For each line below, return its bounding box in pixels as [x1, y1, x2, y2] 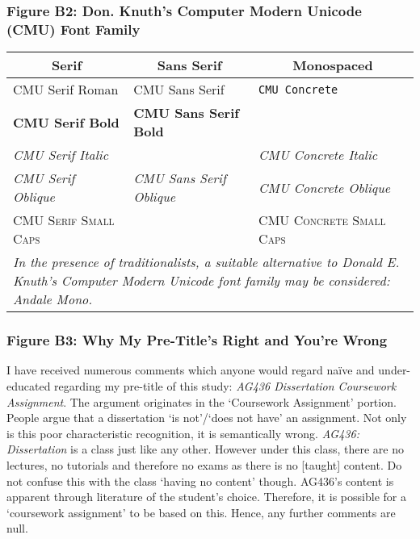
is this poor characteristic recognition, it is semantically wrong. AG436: [6, 424, 359, 441]
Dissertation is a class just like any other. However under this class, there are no [6, 441, 405, 458]
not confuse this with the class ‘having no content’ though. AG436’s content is [6, 472, 394, 489]
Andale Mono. [13, 290, 93, 309]
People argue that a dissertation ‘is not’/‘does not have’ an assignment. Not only [6, 409, 407, 426]
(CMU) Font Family [6, 19, 141, 39]
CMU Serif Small [13, 211, 115, 230]
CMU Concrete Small [258, 211, 386, 230]
